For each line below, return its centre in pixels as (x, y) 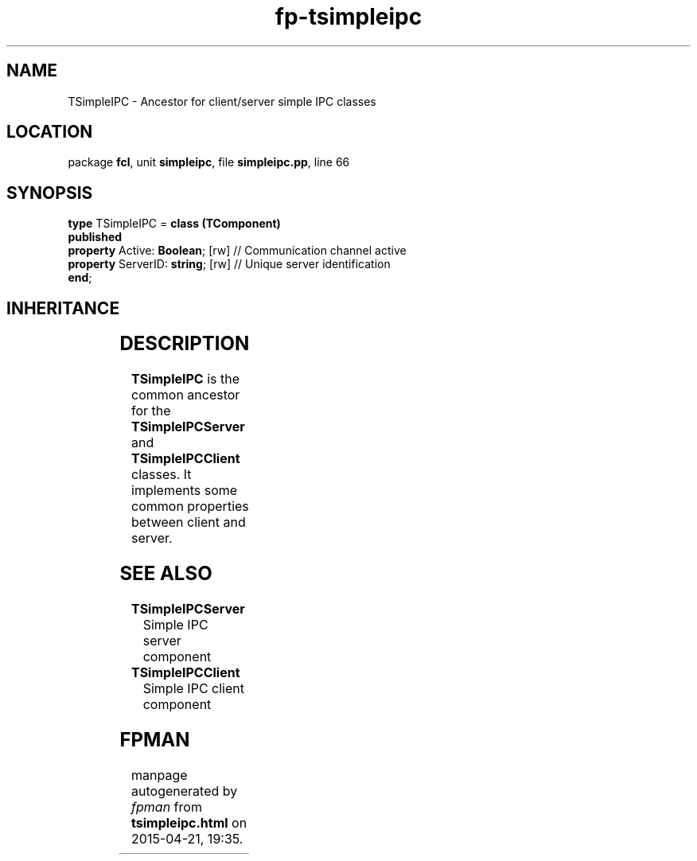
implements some (185, 491)
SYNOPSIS (50, 193)
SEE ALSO (166, 573)
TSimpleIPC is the (186, 379)
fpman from (167, 806)
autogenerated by (185, 791)
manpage (160, 775)
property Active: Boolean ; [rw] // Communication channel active (237, 251)
